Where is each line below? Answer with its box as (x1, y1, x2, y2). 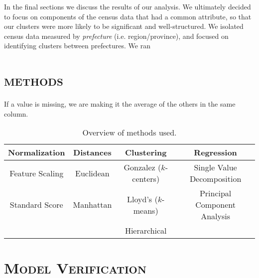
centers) (132, 173, 160, 185)
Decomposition (189, 173, 242, 185)
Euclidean (75, 167, 110, 179)
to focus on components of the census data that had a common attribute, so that (4, 11, 252, 21)
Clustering (125, 146, 167, 158)
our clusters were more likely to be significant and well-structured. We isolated (4, 21, 244, 31)
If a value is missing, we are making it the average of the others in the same (4, 99, 236, 109)
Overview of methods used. (82, 127, 177, 139)
